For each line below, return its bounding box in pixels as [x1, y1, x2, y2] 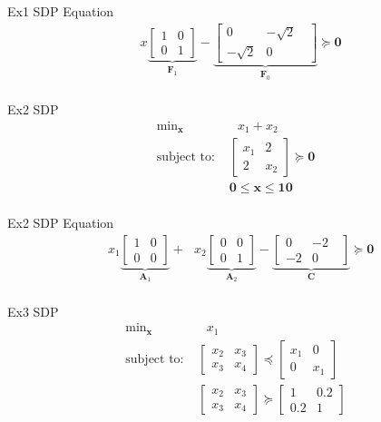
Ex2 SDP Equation [7, 213, 114, 232]
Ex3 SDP [7, 301, 59, 320]
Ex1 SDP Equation [7, 2, 114, 20]
